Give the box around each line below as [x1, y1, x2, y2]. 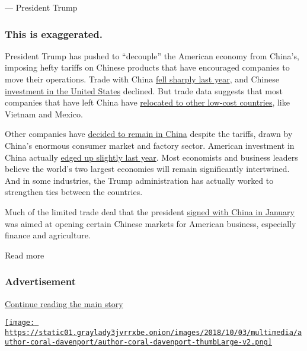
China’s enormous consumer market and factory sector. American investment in [5, 139, 295, 151]
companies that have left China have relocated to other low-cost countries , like [5, 96, 290, 109]
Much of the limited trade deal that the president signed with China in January [5, 205, 295, 218]
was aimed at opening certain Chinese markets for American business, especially [5, 217, 296, 229]
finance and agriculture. [5, 229, 91, 241]
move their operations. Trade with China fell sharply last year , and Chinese [5, 73, 279, 85]
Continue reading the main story [5, 297, 123, 309]
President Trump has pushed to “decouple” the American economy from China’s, [5, 49, 299, 62]
